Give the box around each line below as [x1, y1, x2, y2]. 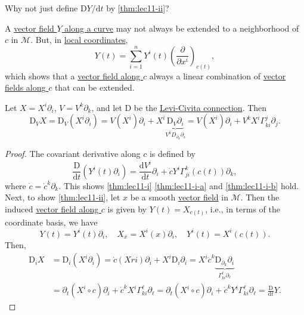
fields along [5, 81, 46, 94]
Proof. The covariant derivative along [5, 147, 141, 160]
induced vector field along [5, 202, 99, 215]
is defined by [149, 147, 196, 160]
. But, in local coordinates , [30, 33, 128, 46]
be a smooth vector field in [130, 191, 228, 203]
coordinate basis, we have [5, 215, 98, 228]
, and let [91, 101, 122, 113]
